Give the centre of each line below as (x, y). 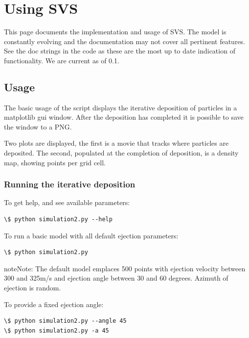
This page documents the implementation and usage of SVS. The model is (115, 32)
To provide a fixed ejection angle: (54, 304)
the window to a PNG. (38, 126)
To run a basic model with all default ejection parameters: (91, 235)
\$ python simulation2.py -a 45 (57, 330)
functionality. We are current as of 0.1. (62, 60)
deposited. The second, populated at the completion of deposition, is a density (121, 153)
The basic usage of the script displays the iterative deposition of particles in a (121, 107)
